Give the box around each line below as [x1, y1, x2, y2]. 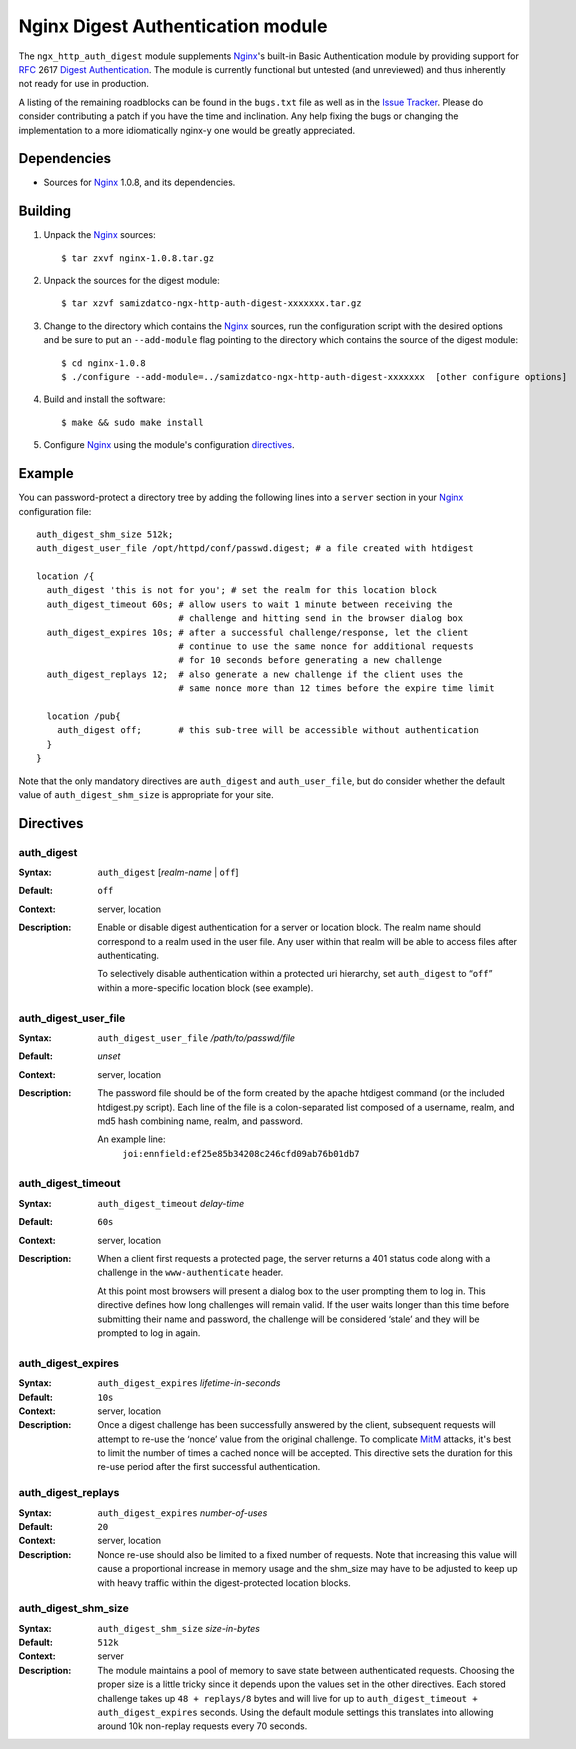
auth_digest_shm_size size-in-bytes [97, 1622, 260, 1634]
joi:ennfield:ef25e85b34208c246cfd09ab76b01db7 [122, 1148, 360, 1159]
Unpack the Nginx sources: [43, 229, 156, 241]
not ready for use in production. [18, 78, 150, 90]
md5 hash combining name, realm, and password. [97, 1115, 304, 1127]
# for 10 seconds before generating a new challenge [178, 655, 443, 666]
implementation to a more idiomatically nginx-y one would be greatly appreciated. [18, 124, 356, 136]
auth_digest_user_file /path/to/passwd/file [97, 1031, 295, 1044]
